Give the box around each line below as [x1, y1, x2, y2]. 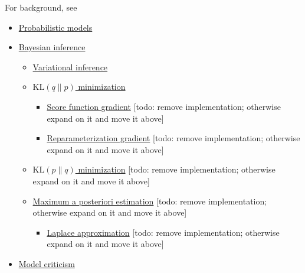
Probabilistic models [18, 21, 93, 33]
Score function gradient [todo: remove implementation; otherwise [47, 100, 281, 112]
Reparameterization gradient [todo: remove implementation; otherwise [47, 132, 300, 144]
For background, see [5, 1, 77, 13]
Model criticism [18, 257, 75, 269]
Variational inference [32, 60, 108, 73]
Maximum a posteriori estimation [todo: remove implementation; [32, 194, 267, 207]
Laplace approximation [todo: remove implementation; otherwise [47, 226, 280, 238]
